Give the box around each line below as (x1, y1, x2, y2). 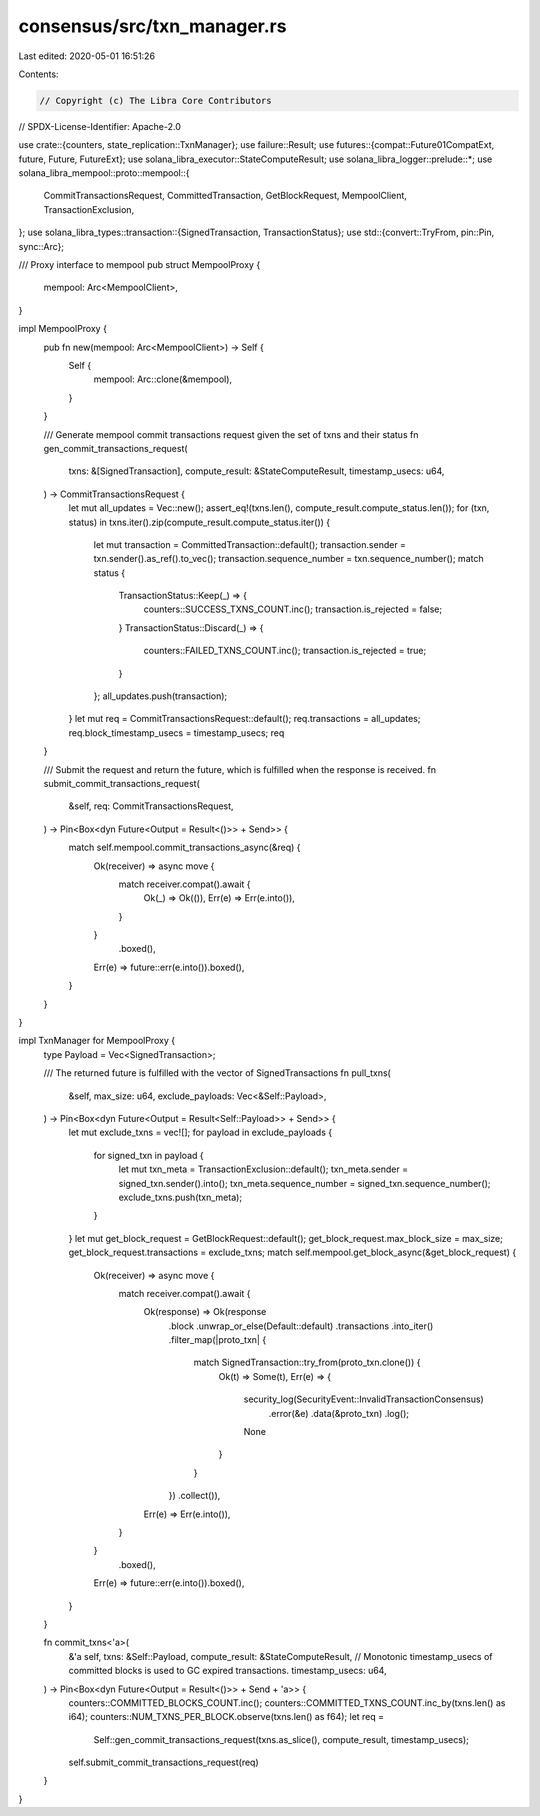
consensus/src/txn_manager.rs (18, 15, 287, 37)
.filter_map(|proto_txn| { (168, 1334, 267, 1346)
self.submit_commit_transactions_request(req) (68, 1756, 259, 1769)
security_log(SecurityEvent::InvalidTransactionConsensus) (243, 1393, 484, 1405)
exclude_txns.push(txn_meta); (118, 1191, 243, 1203)
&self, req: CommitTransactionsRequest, (68, 800, 234, 812)
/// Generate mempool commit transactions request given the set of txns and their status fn (43, 428, 419, 440)
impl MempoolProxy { (18, 323, 107, 335)
